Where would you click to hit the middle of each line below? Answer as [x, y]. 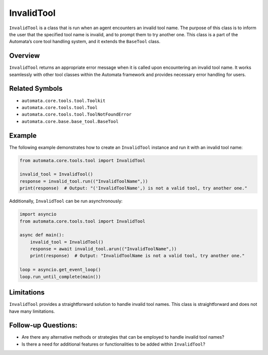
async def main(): [42, 235]
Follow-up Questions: [43, 325]
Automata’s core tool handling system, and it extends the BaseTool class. [85, 42]
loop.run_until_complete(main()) [60, 277]
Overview [25, 56]
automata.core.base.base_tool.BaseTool [70, 121]
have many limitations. [32, 311]
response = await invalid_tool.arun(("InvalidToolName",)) [103, 249]
